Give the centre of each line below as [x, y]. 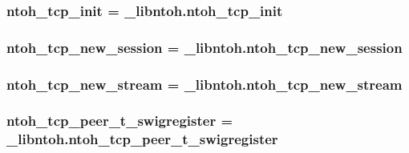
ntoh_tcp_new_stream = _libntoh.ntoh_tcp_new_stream [204, 84]
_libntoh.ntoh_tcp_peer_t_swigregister [142, 139]
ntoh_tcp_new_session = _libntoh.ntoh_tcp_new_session [204, 47]
